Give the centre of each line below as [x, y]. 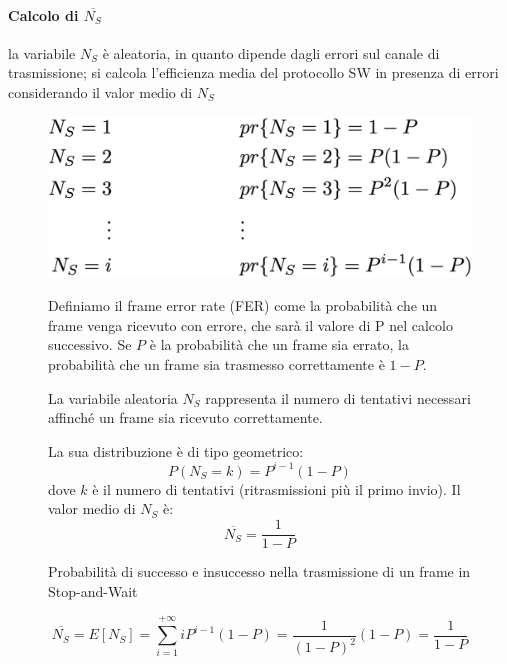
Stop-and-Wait [93, 590]
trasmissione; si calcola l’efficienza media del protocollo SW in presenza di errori [253, 72]
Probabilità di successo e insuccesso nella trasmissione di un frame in [259, 571]
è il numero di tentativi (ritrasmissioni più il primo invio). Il [276, 488]
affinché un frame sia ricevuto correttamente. [185, 417]
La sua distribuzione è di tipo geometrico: [176, 450]
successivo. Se [90, 344]
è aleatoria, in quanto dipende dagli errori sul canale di [271, 52]
